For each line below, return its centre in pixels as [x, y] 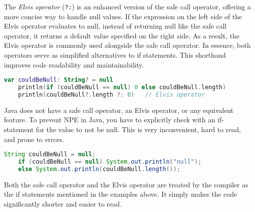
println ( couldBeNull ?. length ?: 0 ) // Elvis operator [112, 94]
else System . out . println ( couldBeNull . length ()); [99, 169]
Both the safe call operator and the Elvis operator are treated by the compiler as [126, 184]
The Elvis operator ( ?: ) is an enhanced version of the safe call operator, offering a [127, 6]
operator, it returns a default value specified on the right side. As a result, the [122, 35]
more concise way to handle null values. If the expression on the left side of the [123, 16]
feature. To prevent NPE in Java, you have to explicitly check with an [110, 120]
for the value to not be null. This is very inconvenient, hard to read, [139, 129]
